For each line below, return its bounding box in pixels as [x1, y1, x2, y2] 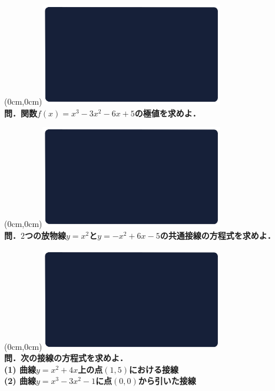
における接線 [129, 363, 179, 375]
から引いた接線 [138, 375, 196, 387]
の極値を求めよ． [134, 106, 201, 119]
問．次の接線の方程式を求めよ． [4, 352, 128, 364]
